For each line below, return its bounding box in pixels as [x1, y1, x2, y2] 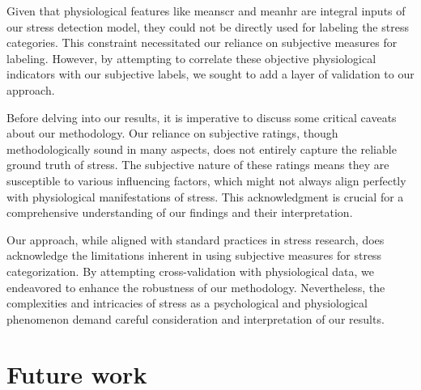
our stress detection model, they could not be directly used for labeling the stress [6, 18, 409, 35]
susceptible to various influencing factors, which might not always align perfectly [6, 172, 406, 189]
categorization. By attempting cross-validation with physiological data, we [6, 262, 374, 279]
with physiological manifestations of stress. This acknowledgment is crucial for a [6, 188, 404, 205]
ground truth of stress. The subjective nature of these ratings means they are [6, 156, 389, 173]
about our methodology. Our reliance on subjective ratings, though [6, 125, 338, 142]
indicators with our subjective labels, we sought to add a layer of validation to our [6, 66, 415, 83]
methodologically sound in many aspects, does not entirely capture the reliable [6, 140, 397, 157]
